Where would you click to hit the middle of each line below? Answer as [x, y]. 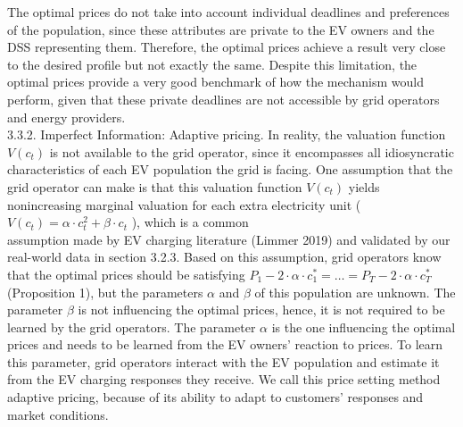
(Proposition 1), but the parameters [105, 292]
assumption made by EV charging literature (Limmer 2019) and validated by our [229, 239]
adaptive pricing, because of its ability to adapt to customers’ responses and [215, 397]
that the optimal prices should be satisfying [126, 274]
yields [364, 186]
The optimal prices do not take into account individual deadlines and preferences [228, 12]
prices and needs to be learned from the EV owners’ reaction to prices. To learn [225, 344]
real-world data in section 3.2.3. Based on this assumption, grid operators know [224, 257]
